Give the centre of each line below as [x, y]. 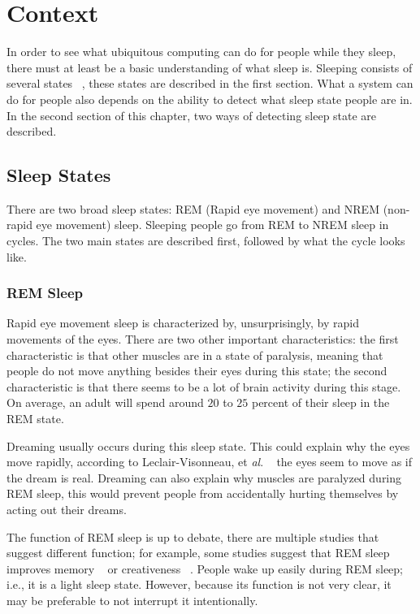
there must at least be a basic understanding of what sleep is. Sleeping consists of [210, 67]
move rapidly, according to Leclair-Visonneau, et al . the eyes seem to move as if [209, 462]
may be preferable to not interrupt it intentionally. [132, 600]
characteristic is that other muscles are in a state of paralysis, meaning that [195, 355]
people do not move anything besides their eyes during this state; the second [197, 371]
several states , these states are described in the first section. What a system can [210, 83]
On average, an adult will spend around [105, 402]
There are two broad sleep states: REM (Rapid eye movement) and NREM [193, 208]
